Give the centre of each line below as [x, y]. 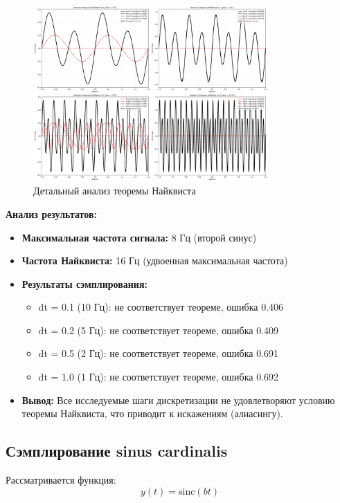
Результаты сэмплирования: [84, 283]
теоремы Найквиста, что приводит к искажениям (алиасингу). [152, 413]
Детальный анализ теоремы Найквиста [115, 191]
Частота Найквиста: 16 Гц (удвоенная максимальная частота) [155, 260]
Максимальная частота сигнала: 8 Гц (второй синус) [139, 237]
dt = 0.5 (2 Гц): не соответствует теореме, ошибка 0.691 [159, 353]
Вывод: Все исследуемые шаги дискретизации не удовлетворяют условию [178, 400]
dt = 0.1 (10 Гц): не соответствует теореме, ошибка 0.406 [161, 307]
